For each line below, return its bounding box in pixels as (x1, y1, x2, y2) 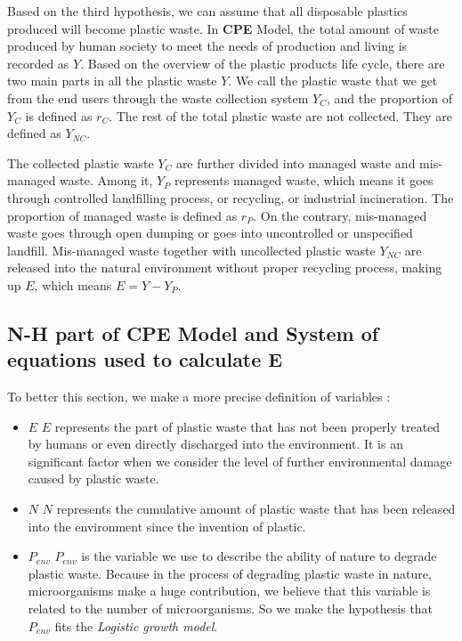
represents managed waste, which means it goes (174, 171, 434, 190)
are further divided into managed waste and (175, 153, 416, 172)
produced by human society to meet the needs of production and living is (7, 37, 408, 55)
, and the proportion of (327, 88, 452, 107)
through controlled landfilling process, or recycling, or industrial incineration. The (7, 188, 454, 207)
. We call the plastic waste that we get (228, 71, 438, 90)
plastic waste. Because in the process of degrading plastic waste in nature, (28, 564, 432, 582)
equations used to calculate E (7, 345, 283, 373)
